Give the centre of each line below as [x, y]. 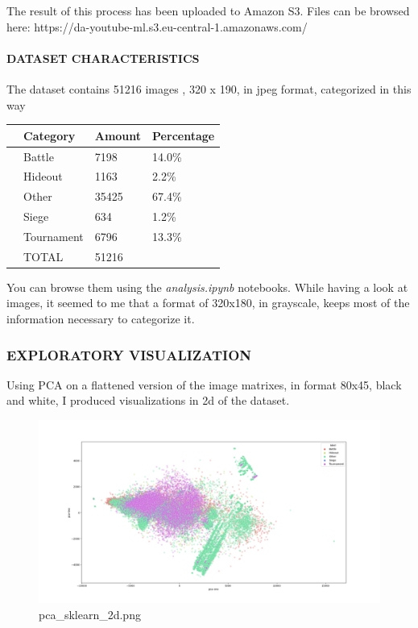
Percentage [184, 135]
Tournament [54, 236]
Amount [118, 135]
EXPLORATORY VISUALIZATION [129, 354]
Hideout [43, 176]
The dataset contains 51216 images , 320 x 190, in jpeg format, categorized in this [209, 88]
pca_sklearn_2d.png [90, 614]
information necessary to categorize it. [101, 319]
